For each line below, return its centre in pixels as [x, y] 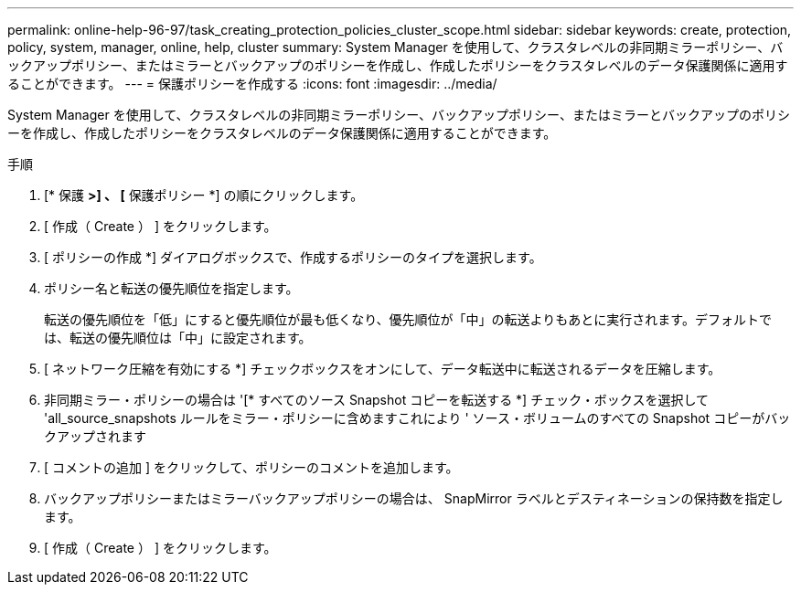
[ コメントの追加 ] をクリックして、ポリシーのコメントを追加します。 [251, 467]
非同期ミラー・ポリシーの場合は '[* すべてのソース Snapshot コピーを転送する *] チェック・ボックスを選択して [377, 400]
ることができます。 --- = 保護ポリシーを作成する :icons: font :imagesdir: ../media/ [252, 84]
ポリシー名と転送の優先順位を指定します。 [171, 288]
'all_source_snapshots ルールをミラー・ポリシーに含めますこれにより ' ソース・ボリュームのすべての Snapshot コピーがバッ [417, 418]
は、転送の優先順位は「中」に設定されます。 [178, 338]
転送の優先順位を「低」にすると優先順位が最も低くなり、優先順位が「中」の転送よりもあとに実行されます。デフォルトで [408, 319]
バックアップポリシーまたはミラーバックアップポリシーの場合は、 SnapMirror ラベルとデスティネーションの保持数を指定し [414, 498]
